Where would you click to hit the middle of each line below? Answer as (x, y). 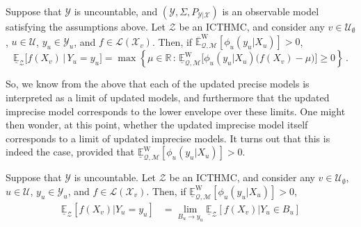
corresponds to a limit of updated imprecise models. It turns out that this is (168, 138)
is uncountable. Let (115, 177)
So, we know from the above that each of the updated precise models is (158, 84)
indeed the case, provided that (70, 152)
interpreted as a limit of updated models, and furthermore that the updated (168, 97)
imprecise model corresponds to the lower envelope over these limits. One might (176, 111)
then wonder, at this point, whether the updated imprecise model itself (157, 125)
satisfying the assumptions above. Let (86, 26)
